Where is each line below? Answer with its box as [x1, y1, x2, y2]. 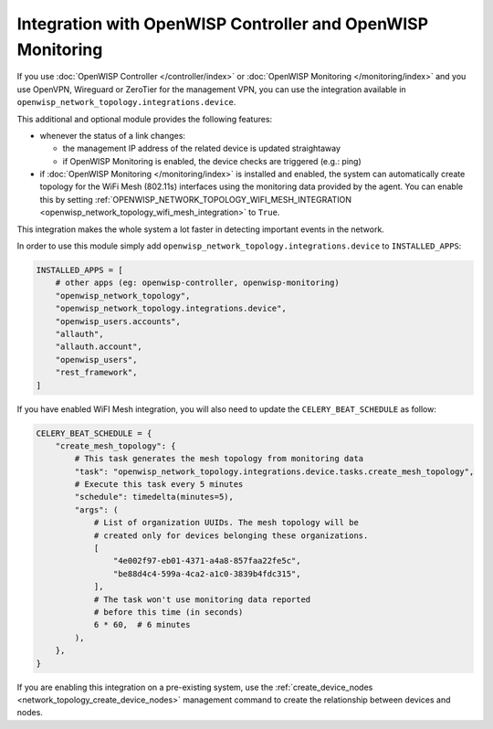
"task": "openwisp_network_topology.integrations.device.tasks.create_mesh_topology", [74, 466, 475, 477]
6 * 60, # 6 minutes [93, 619, 191, 630]
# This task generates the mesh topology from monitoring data [74, 453, 364, 464]
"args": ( [74, 504, 119, 515]
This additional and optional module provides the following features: [16, 113, 273, 124]
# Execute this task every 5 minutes [74, 480, 244, 490]
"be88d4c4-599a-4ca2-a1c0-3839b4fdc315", [112, 568, 301, 579]
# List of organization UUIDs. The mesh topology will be [93, 517, 360, 528]
